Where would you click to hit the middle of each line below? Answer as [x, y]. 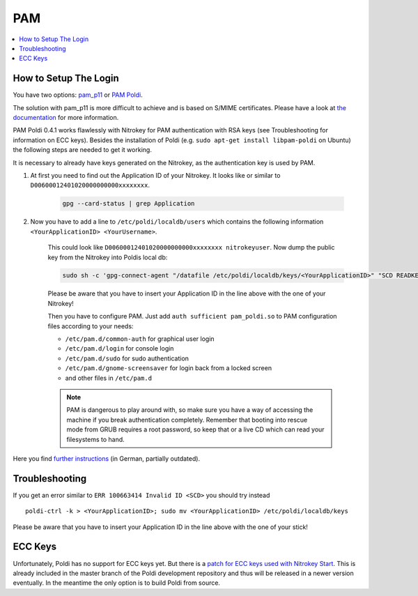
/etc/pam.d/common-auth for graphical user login [140, 339]
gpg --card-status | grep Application [129, 204]
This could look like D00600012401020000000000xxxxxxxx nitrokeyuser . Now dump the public [191, 247]
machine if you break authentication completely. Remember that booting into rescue [187, 420]
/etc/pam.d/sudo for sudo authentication [127, 358]
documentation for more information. [66, 118]
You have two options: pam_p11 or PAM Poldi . [78, 95]
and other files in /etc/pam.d [109, 378]
